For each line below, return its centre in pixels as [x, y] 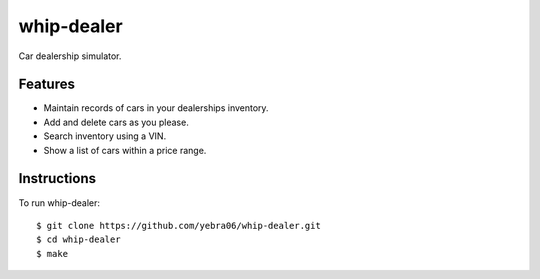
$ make [52, 253]
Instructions [57, 178]
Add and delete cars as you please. [116, 122]
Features [46, 84]
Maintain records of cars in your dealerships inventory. [156, 108]
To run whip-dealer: [59, 202]
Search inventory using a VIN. [105, 136]
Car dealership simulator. [70, 56]
